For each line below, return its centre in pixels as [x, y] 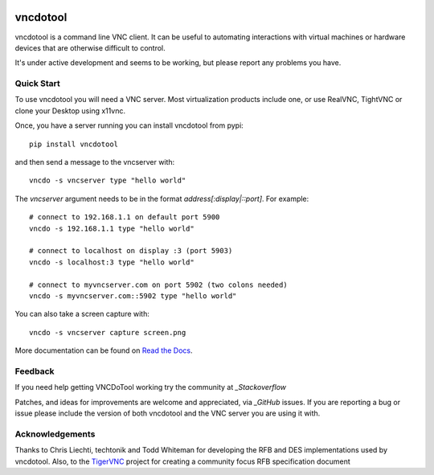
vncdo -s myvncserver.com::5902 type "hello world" [133, 296]
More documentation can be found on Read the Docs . [104, 350]
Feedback [35, 371]
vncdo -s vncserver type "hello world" [108, 180]
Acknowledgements [55, 434]
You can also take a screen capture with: [82, 314]
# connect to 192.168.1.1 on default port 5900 [125, 217]
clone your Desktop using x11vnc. [70, 111]
